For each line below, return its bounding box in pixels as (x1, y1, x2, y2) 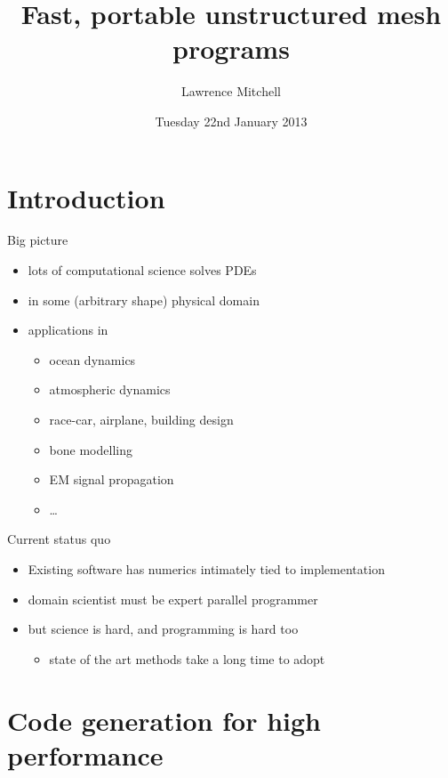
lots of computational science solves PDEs (28, 261, 257, 280)
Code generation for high (7, 701, 321, 738)
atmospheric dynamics (49, 380, 171, 399)
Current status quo (7, 530, 111, 548)
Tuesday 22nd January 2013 (155, 111, 308, 130)
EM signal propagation (49, 470, 174, 489)
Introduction (7, 179, 165, 215)
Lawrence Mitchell (181, 82, 281, 101)
